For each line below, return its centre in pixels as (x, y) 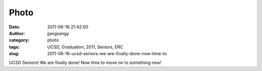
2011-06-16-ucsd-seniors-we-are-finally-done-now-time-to (107, 54)
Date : (15, 27)
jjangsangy (58, 33)
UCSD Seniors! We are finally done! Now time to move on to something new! (85, 62)
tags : (14, 47)
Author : (17, 33)
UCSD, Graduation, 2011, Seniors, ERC (85, 47)
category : (19, 40)
